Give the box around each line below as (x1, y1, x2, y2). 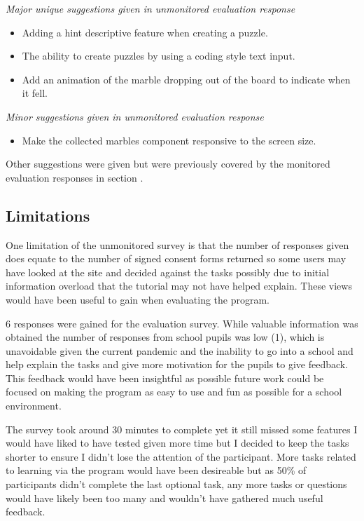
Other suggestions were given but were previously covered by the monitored (6, 156, 330, 171)
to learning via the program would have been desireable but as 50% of (6, 463, 307, 478)
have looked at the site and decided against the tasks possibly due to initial (6, 264, 330, 279)
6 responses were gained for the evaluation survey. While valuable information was (6, 316, 358, 330)
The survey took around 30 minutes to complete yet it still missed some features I (6, 421, 358, 436)
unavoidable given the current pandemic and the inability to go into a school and (6, 343, 353, 358)
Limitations (6, 204, 90, 226)
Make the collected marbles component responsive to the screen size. (22, 133, 316, 147)
